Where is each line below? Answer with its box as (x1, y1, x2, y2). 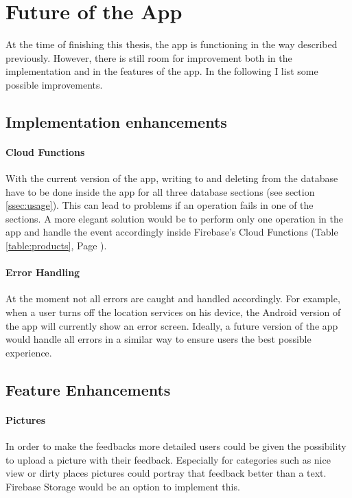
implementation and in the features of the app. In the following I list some (5, 64, 318, 78)
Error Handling (5, 265, 80, 280)
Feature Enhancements (5, 378, 171, 400)
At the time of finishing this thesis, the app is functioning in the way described (5, 37, 338, 52)
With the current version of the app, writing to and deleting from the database (5, 171, 338, 185)
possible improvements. (5, 77, 103, 91)
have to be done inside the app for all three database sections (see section (5, 184, 315, 199)
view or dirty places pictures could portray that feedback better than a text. (5, 466, 327, 480)
